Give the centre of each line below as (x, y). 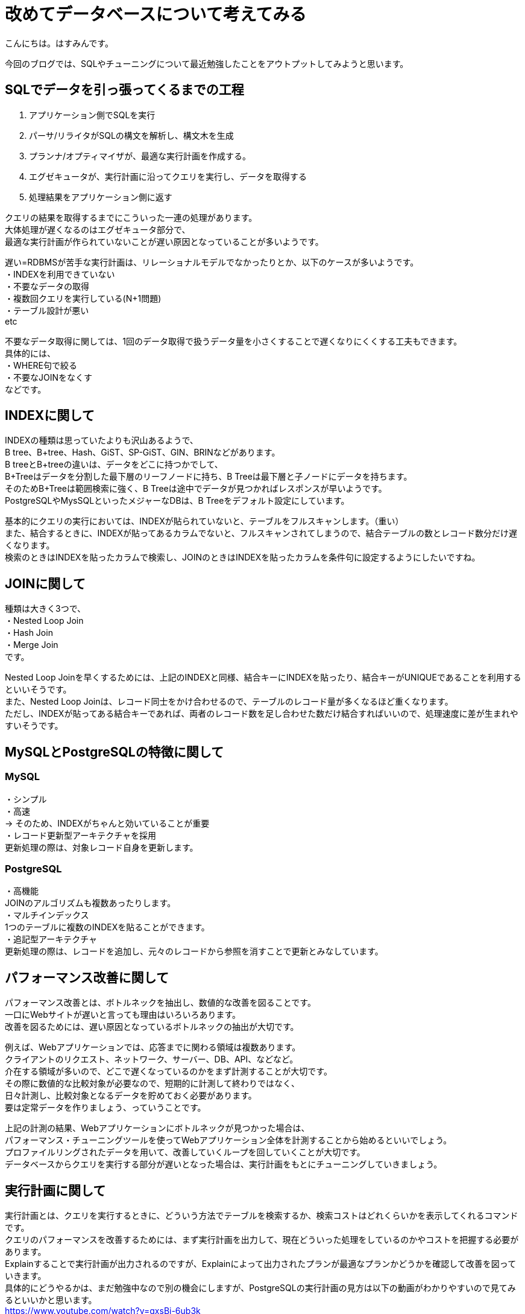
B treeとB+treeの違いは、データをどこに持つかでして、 (114, 465)
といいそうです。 (38, 690)
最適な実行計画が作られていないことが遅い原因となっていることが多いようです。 (164, 241)
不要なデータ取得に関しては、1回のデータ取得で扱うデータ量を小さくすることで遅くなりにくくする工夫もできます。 (234, 341)
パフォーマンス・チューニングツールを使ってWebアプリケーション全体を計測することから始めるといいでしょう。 (228, 1140)
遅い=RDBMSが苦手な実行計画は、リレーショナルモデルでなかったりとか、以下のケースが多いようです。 (212, 262)
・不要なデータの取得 (47, 286)
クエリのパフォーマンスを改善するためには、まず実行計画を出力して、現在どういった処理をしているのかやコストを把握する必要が (262, 1239)
